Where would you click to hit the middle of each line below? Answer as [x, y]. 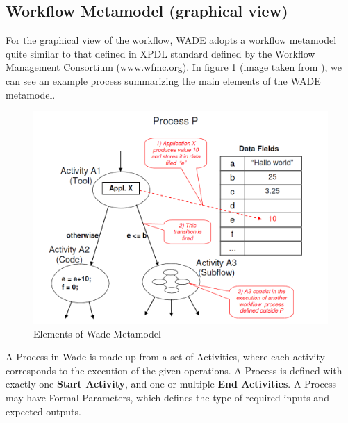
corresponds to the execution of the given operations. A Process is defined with [174, 370]
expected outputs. [43, 411]
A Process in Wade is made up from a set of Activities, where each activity [165, 357]
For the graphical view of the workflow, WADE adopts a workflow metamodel [171, 40]
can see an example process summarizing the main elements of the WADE [163, 80]
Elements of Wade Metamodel [97, 333]
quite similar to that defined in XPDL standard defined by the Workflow [160, 53]
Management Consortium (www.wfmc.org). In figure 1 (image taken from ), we [174, 67]
